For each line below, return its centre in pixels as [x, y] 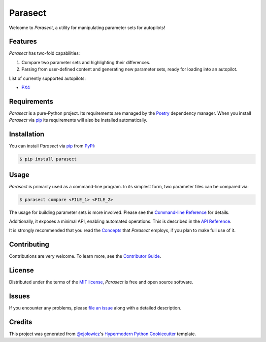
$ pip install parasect [48, 159]
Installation [27, 134]
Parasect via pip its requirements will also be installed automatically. [78, 120]
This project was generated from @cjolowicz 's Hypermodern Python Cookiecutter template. [103, 334]
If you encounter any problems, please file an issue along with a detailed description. [95, 308]
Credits [21, 322]
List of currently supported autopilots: [48, 78]
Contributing [29, 245]
